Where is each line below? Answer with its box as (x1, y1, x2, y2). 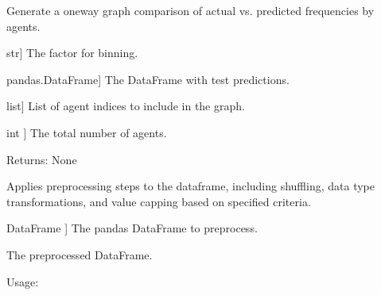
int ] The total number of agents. (6, 124, 167, 140)
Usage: (6, 273, 39, 289)
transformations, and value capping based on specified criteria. (6, 193, 311, 209)
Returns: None (6, 151, 77, 167)
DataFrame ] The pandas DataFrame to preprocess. (6, 220, 258, 236)
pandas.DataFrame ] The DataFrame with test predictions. (6, 71, 290, 87)
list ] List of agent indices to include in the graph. (6, 98, 245, 114)
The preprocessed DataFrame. (6, 246, 153, 262)
